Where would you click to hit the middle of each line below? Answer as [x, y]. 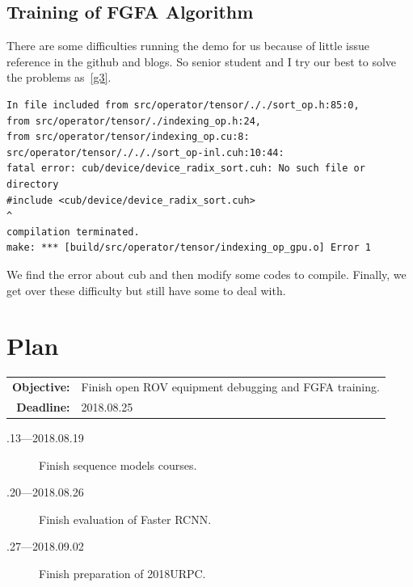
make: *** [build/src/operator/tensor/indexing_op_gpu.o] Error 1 [189, 248]
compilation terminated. [73, 232]
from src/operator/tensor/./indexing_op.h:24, [134, 121]
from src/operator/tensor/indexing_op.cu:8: [128, 137]
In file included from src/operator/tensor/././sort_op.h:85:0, [183, 105]
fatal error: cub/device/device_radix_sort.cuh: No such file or [186, 169]
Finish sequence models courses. [118, 465]
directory [33, 184]
